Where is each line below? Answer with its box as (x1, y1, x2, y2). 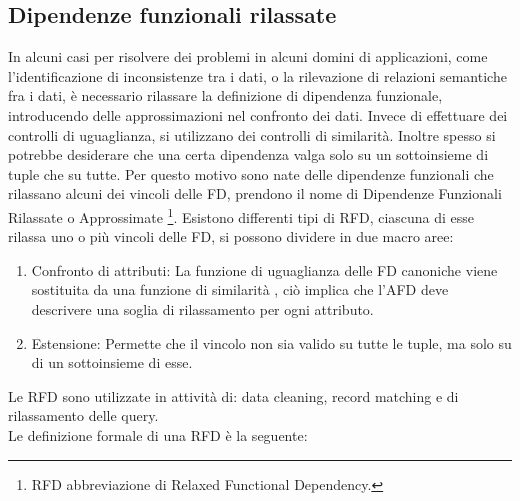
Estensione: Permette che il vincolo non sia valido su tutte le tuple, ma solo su (31, 332, 512, 353)
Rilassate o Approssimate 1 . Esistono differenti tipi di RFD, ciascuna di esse (8, 203, 475, 227)
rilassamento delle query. (8, 405, 159, 426)
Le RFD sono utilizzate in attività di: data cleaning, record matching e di (8, 385, 459, 406)
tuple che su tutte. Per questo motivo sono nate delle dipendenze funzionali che (8, 163, 494, 184)
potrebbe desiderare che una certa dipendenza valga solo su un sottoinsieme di (8, 144, 489, 165)
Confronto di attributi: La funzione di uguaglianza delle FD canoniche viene (31, 259, 498, 280)
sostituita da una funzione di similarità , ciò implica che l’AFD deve (31, 279, 449, 300)
